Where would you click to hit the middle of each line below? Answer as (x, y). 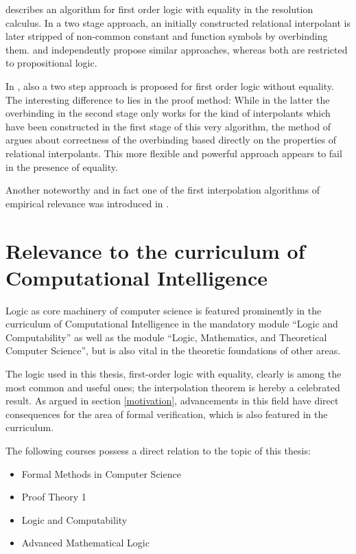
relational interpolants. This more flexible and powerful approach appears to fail (174, 153)
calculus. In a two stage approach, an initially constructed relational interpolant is (178, 22)
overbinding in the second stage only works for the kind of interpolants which (168, 113)
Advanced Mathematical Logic (85, 543)
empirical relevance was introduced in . (87, 203)
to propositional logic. (51, 63)
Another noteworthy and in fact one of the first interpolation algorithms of (163, 190)
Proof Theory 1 (54, 497)
